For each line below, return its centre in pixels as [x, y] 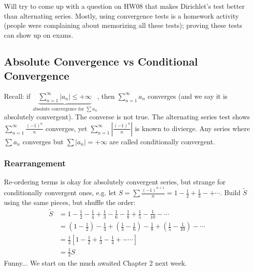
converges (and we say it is [188, 96]
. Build [230, 192]
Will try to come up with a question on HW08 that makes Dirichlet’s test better [124, 6]
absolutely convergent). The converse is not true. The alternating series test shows [127, 117]
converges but [43, 141]
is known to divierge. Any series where [192, 128]
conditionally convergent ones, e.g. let [60, 192]
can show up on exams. [39, 34]
